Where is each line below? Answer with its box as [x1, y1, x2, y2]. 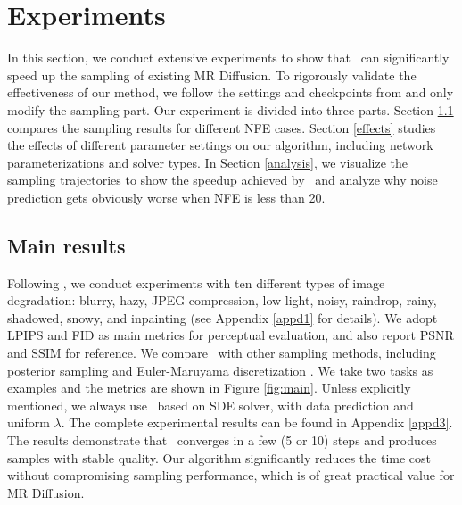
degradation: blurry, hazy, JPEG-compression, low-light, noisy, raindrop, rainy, [7, 291, 437, 310]
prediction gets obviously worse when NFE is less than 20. [7, 187, 326, 206]
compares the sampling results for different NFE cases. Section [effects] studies [7, 118, 436, 137]
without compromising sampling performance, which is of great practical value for [7, 466, 455, 484]
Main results [7, 231, 126, 259]
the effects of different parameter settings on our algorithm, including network [7, 136, 433, 154]
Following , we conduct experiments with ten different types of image [7, 273, 385, 292]
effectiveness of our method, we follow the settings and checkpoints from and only [7, 83, 454, 102]
